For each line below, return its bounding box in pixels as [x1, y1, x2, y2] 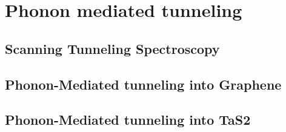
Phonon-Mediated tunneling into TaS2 [5, 110, 251, 129]
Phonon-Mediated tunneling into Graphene [5, 74, 282, 93]
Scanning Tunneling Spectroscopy [5, 39, 220, 58]
